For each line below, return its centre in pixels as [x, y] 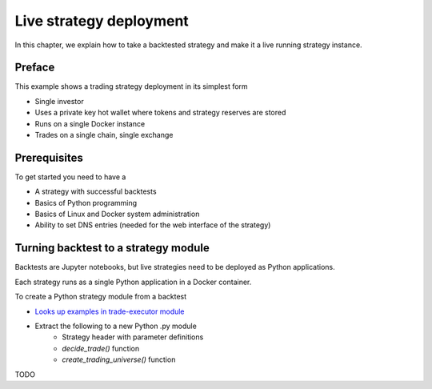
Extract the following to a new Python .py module [116, 326]
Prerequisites [49, 157]
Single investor [59, 101]
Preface [35, 68]
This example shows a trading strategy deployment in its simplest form [131, 86]
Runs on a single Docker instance [90, 123]
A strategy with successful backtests [96, 191]
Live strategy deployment [102, 21]
